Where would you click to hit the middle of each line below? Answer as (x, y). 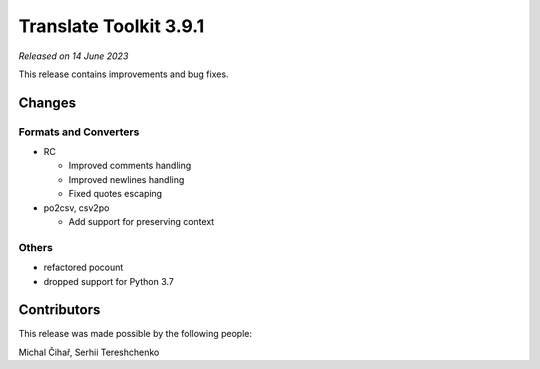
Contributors (59, 310)
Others (36, 247)
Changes (47, 102)
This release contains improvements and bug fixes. (123, 74)
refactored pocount (83, 267)
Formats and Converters (79, 132)
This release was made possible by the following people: (135, 334)
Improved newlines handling (126, 179)
